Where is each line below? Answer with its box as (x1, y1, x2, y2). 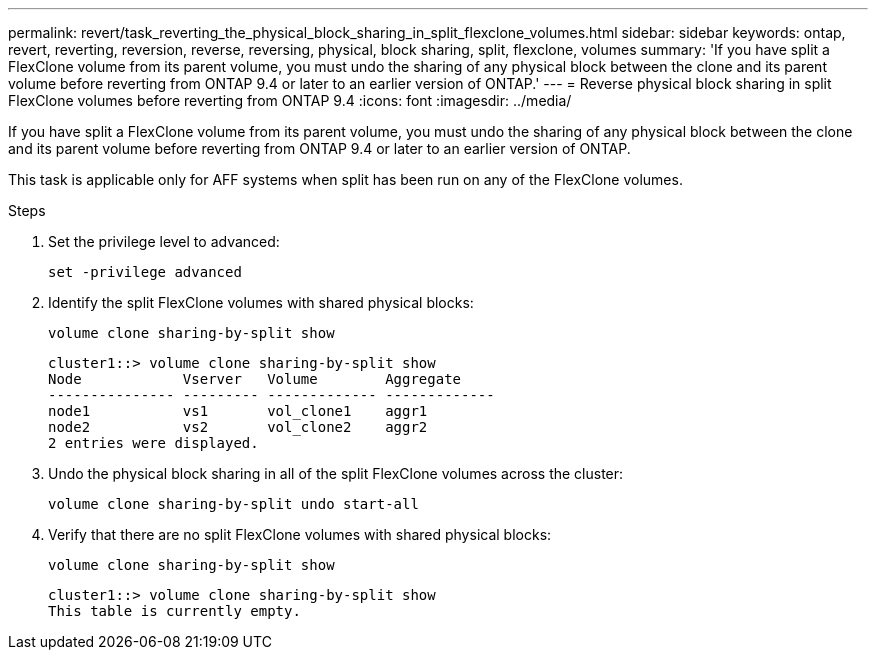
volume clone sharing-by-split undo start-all (48, 496, 419, 512)
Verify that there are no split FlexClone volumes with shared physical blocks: (48, 526, 552, 543)
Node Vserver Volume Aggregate (48, 371, 462, 387)
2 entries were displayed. (48, 435, 259, 451)
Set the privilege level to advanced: (48, 233, 280, 250)
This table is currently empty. (48, 603, 301, 619)
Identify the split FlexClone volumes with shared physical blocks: (48, 294, 474, 311)
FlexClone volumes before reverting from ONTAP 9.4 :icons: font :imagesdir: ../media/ (8, 92, 572, 109)
